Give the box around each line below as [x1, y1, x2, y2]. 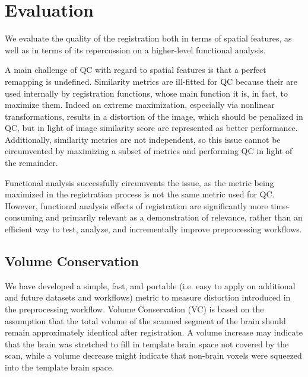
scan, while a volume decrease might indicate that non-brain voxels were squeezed [5, 349, 302, 362]
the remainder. [5, 156, 58, 169]
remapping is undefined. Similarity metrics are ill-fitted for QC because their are [5, 75, 297, 87]
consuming [5, 211, 43, 223]
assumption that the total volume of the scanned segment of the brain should [5, 314, 286, 327]
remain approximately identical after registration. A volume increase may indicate [5, 326, 303, 338]
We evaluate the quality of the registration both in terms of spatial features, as [5, 32, 292, 44]
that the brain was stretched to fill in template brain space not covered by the [5, 337, 289, 350]
